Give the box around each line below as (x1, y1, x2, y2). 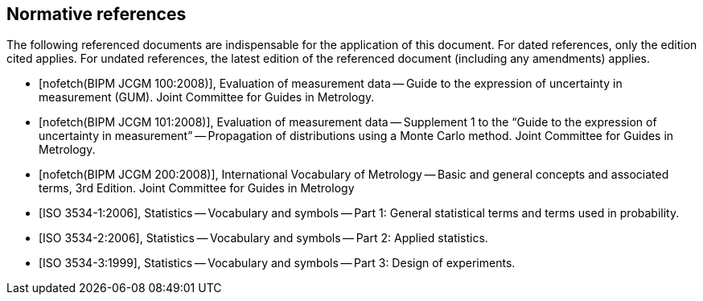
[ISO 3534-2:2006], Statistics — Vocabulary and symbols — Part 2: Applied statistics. (39, 231, 488, 245)
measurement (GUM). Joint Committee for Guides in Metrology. (39, 90, 375, 105)
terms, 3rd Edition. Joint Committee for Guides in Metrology (39, 181, 355, 196)
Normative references (6, 4, 187, 24)
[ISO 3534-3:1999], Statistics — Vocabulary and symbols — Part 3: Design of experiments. (39, 256, 516, 270)
